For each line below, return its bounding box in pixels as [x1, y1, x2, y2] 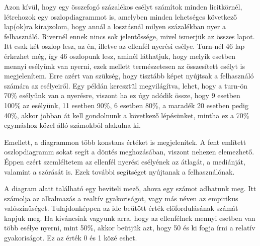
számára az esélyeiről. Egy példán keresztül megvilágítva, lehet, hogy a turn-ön [4, 80, 247, 91]
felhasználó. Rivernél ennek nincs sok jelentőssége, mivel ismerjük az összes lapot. [4, 31, 255, 41]
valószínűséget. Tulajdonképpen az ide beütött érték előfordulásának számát [4, 203, 238, 213]
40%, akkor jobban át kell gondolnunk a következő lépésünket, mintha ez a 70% [4, 110, 249, 120]
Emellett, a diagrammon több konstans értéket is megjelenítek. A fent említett [4, 136, 246, 147]
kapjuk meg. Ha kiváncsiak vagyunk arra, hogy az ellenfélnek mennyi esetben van [4, 212, 255, 223]
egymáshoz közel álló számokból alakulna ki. [4, 120, 141, 130]
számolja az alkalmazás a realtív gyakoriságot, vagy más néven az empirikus [4, 193, 238, 203]
